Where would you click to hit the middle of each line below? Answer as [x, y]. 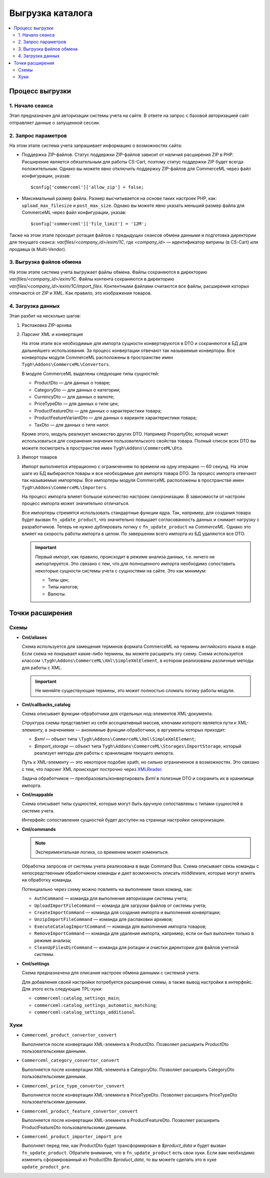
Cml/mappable [37, 794]
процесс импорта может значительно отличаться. [76, 503]
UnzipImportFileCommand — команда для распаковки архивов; [104, 919]
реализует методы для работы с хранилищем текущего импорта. [104, 753]
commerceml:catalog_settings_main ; [77, 998]
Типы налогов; [63, 587]
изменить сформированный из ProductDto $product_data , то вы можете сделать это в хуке [119, 1159]
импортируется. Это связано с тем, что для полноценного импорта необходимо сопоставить [135, 564]
